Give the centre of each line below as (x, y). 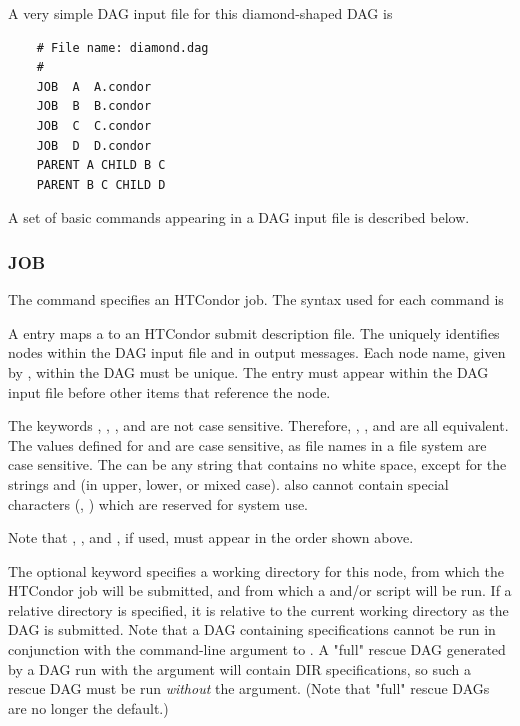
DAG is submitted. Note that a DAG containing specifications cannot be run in (252, 629)
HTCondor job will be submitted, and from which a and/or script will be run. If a (260, 590)
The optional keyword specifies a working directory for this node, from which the (256, 570)
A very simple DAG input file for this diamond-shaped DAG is (200, 13)
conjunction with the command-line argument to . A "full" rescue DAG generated (257, 649)
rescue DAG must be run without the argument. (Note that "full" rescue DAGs (249, 688)
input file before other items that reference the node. (169, 391)
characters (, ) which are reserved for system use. (158, 503)
